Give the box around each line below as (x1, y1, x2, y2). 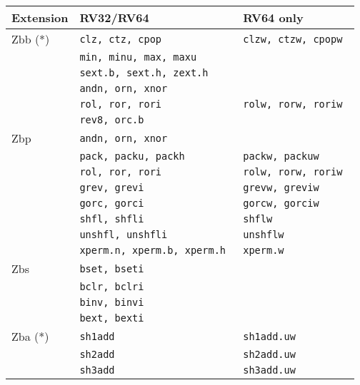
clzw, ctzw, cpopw (243, 33, 343, 45)
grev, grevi (79, 182, 144, 193)
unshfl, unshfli (79, 229, 168, 240)
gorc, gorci (79, 197, 144, 209)
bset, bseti (79, 262, 144, 274)
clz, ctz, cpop (79, 33, 161, 45)
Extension (11, 9, 69, 26)
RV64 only (243, 9, 304, 26)
